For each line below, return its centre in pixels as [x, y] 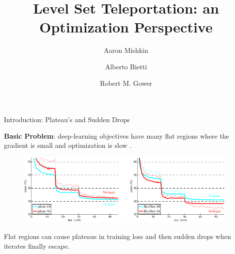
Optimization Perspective [126, 27]
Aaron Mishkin [126, 50]
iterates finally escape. [37, 246]
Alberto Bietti [126, 66]
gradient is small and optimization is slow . [68, 145]
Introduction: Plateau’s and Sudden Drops [67, 119]
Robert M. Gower [126, 83]
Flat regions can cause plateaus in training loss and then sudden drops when [117, 236]
